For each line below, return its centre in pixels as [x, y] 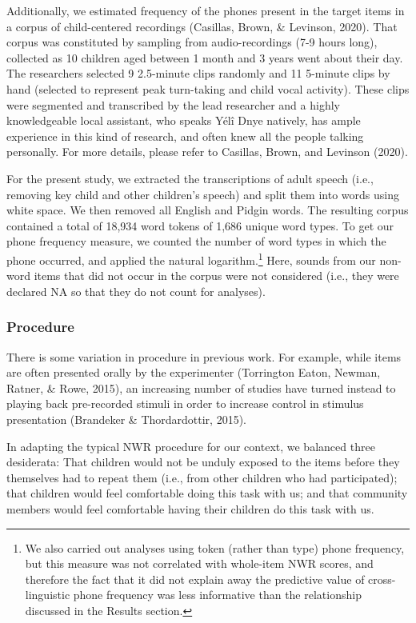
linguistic [48, 595]
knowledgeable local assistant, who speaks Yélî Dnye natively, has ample [184, 120]
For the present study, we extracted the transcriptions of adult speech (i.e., [190, 178]
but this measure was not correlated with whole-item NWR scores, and [199, 563]
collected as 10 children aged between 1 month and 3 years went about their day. [205, 57]
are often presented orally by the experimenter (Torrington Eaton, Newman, [194, 372]
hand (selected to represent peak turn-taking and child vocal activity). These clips [208, 88]
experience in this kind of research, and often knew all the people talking [185, 136]
